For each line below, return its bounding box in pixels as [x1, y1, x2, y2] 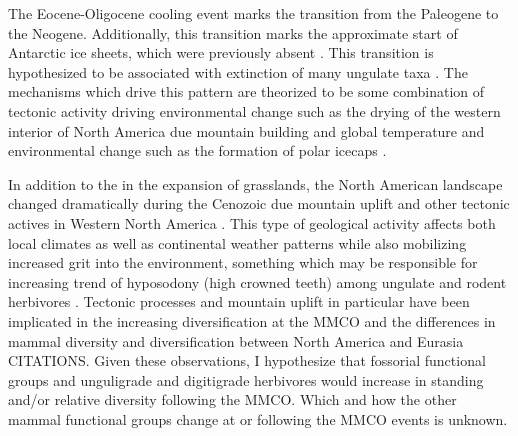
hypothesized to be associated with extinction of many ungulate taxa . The [8, 61, 468, 82]
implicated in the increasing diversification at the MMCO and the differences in [8, 310, 496, 331]
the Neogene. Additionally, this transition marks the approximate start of [8, 22, 458, 43]
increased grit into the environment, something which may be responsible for [8, 252, 478, 273]
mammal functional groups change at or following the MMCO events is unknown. [8, 408, 508, 429]
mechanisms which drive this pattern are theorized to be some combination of [8, 81, 485, 102]
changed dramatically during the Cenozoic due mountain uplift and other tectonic [8, 193, 510, 214]
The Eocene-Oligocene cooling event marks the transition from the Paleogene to [8, 3, 499, 23]
